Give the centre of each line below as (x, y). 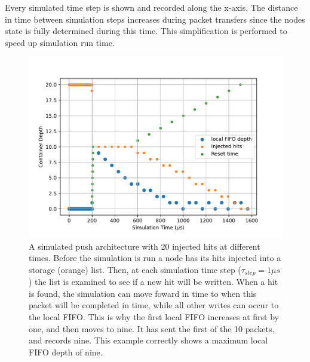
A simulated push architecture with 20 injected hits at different (145, 246)
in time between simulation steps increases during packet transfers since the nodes (155, 19)
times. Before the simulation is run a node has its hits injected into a (155, 258)
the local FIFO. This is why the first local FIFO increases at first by (154, 317)
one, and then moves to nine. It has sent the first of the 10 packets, (152, 328)
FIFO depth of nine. (66, 352)
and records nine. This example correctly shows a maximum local (148, 340)
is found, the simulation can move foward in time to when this (143, 293)
